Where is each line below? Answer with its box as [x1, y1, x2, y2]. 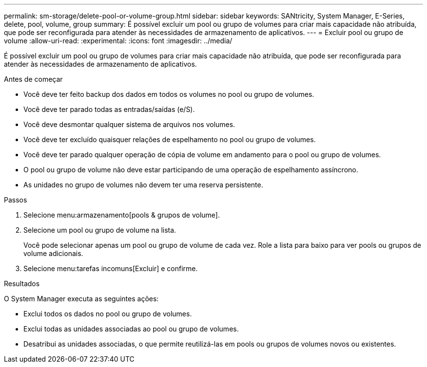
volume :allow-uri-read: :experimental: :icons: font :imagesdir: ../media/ [4, 37, 233, 45]
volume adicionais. [23, 249, 83, 257]
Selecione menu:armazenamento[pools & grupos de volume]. [23, 211, 220, 219]
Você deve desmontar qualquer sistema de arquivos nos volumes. [23, 120, 235, 128]
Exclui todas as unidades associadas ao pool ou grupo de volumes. [23, 325, 239, 333]
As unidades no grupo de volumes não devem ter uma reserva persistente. [23, 181, 263, 189]
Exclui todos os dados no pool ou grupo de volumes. [23, 310, 192, 318]
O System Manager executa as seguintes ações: [4, 294, 159, 303]
